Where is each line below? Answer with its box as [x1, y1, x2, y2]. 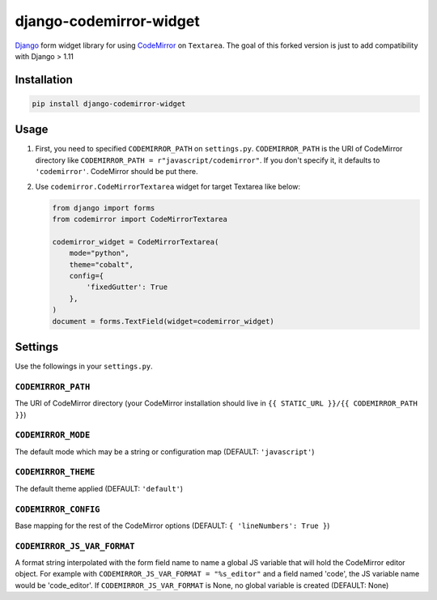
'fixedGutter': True [86, 283, 168, 291]
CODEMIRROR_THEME [15, 466, 95, 478]
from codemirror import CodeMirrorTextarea [52, 215, 228, 223]
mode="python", [69, 249, 129, 258]
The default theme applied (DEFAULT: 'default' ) [15, 483, 184, 493]
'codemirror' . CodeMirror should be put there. [35, 167, 198, 177]
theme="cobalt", [69, 260, 134, 269]
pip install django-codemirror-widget [32, 99, 186, 109]
